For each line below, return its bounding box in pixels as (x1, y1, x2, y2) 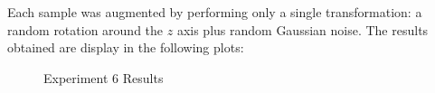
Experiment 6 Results (43, 68, 164, 87)
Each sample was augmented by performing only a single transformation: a (7, 3, 422, 21)
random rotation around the (7, 20, 164, 39)
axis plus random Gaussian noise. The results (176, 20, 429, 39)
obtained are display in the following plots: (7, 38, 244, 57)
